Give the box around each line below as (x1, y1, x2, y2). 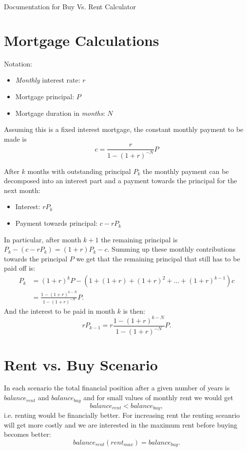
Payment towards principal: (15, 218, 98, 228)
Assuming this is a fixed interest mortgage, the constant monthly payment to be (4, 124, 244, 134)
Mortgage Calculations (4, 30, 159, 50)
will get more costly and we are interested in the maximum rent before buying (4, 419, 238, 430)
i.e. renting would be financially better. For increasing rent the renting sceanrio (4, 409, 240, 420)
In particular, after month (4, 234, 81, 244)
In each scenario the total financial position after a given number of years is (4, 383, 230, 393)
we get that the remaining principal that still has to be (76, 253, 240, 263)
